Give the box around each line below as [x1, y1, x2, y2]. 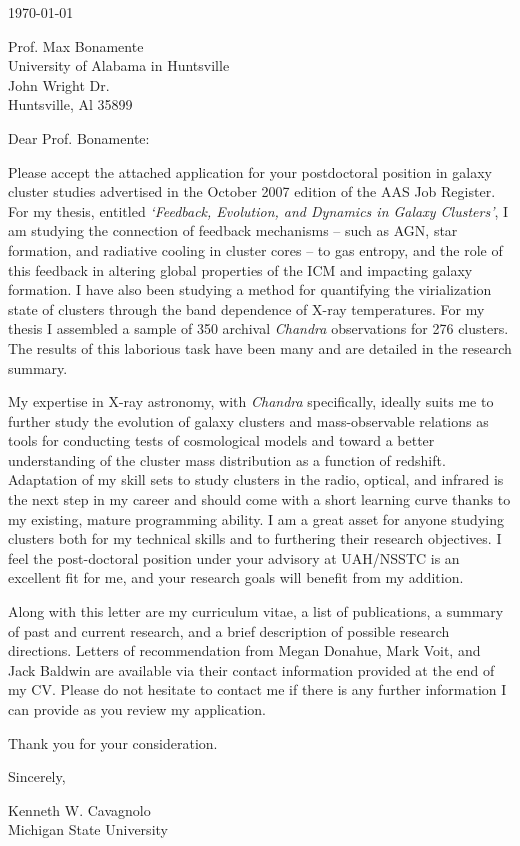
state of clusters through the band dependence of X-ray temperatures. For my [8, 298, 485, 319]
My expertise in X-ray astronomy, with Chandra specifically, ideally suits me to [8, 391, 494, 412]
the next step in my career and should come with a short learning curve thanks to [8, 489, 511, 510]
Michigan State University [8, 819, 168, 840]
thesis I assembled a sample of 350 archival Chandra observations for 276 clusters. [8, 318, 509, 339]
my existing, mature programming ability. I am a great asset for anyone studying [8, 508, 504, 529]
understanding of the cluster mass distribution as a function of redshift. [8, 449, 446, 470]
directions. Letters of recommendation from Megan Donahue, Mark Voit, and [8, 640, 481, 661]
